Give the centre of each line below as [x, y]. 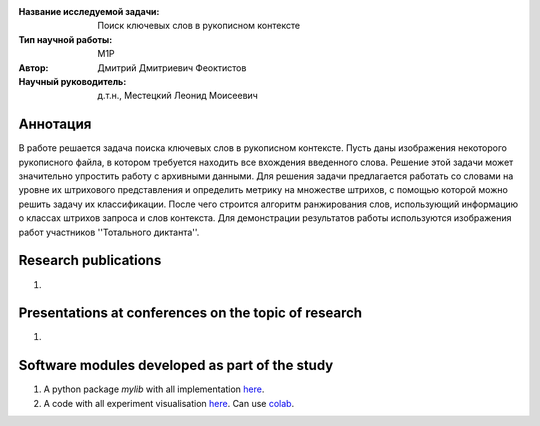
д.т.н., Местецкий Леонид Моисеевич [178, 96]
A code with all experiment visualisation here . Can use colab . [169, 403]
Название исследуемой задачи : [89, 11]
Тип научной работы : [65, 39]
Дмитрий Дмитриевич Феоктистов [172, 67]
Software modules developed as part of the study [176, 365]
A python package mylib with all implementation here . [154, 389]
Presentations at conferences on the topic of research [190, 313]
